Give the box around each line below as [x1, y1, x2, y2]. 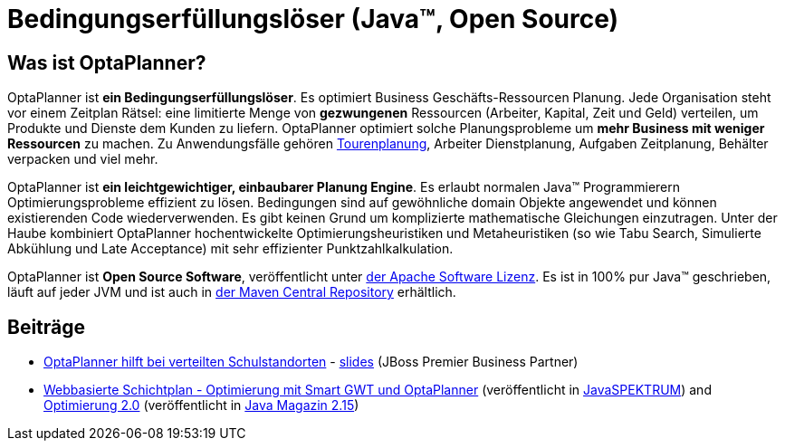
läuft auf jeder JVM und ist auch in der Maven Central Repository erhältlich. [7, 284, 456, 300]
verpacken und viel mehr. [7, 151, 158, 167]
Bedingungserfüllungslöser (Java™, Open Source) [7, 4, 619, 34]
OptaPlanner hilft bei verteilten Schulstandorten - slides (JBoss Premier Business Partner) [43, 354, 579, 370]
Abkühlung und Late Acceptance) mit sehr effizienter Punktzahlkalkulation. [7, 241, 454, 257]
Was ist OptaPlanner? [7, 51, 206, 74]
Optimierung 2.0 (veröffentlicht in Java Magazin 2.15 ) [43, 397, 359, 414]
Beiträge [7, 315, 86, 338]
